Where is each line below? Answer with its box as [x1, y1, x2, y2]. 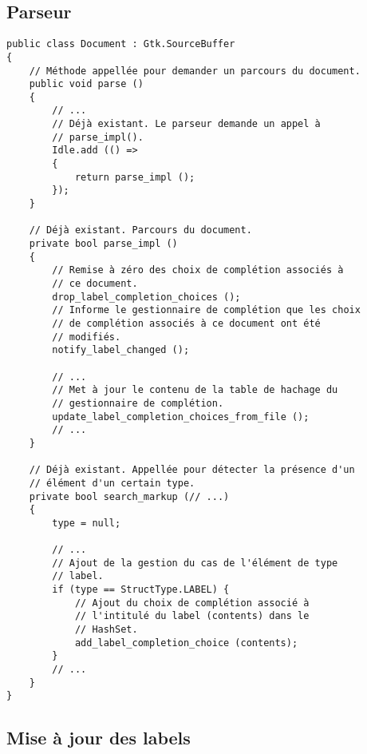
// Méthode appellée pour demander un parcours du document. [29, 65, 361, 77]
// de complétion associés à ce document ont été [52, 317, 321, 329]
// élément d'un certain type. [29, 477, 195, 489]
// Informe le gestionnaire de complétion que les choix [52, 304, 361, 316]
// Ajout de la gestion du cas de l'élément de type [52, 557, 338, 569]
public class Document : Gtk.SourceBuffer [6, 38, 235, 50]
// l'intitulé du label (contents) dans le [74, 610, 310, 622]
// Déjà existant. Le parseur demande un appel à [52, 118, 321, 130]
